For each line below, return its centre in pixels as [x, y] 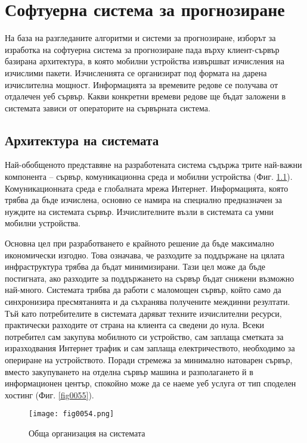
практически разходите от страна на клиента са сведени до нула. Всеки [134, 325]
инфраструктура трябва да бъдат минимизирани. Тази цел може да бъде [135, 266]
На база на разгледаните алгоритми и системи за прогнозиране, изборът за [140, 38]
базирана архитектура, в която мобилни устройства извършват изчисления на [145, 61]
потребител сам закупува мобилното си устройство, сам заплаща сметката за [144, 336]
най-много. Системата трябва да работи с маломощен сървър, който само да [143, 290]
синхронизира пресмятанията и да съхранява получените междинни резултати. [148, 302]
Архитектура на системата [82, 140]
